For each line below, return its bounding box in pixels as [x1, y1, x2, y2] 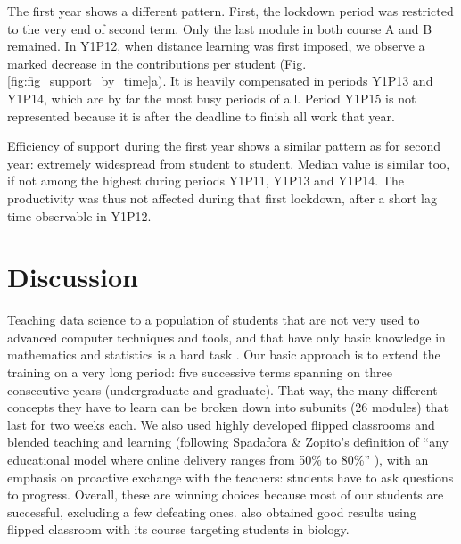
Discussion [7, 259, 138, 295]
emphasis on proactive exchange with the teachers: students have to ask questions [7, 467, 454, 486]
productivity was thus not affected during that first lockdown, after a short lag [7, 188, 437, 207]
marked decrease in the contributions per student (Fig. [7, 54, 307, 72]
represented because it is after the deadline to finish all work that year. [7, 106, 395, 125]
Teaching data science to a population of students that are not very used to [7, 310, 420, 329]
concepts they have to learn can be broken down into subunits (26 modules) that [7, 398, 449, 416]
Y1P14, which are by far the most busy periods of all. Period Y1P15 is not [7, 88, 416, 107]
